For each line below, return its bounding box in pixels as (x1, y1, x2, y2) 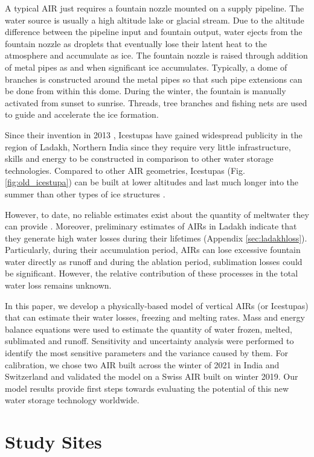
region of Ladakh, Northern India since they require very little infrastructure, (5, 140, 291, 153)
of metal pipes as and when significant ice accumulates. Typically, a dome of (5, 60, 287, 73)
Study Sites (5, 429, 102, 454)
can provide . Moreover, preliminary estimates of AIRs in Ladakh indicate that (5, 220, 297, 232)
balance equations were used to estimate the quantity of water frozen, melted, (5, 322, 292, 335)
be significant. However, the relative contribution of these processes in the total (5, 267, 298, 280)
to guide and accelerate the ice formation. (5, 108, 159, 121)
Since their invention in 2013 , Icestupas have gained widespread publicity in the (5, 128, 303, 141)
